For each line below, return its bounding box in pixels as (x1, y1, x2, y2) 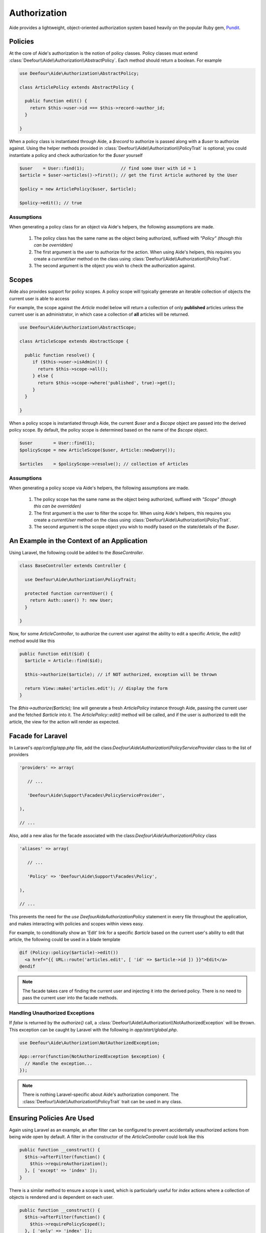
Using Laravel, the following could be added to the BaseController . (9, 550, 144, 556)
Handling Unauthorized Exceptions (9, 1009, 95, 1016)
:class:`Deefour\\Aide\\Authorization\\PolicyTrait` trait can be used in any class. (22, 1098, 182, 1104)
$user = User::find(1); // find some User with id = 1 (19, 165, 197, 171)
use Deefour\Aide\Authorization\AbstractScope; (19, 325, 136, 330)
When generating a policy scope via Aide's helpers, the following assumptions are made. (9, 485, 190, 491)
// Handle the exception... (25, 1060, 93, 1066)
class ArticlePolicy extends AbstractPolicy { (19, 84, 134, 90)
